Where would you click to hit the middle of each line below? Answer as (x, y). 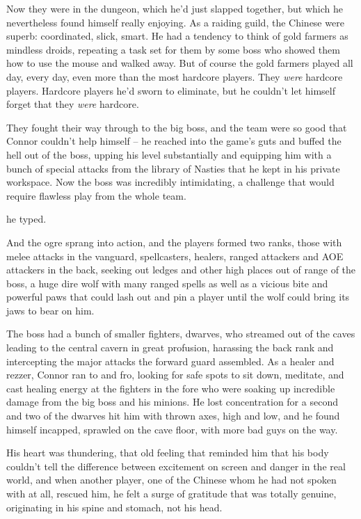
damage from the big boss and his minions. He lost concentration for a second (172, 402)
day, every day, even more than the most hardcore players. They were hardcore (175, 76)
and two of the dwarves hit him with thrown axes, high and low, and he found (173, 416)
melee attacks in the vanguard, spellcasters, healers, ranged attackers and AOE (175, 256)
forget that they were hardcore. (73, 104)
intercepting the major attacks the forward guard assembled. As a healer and (170, 361)
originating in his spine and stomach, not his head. (114, 507)
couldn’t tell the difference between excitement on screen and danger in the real (176, 466)
